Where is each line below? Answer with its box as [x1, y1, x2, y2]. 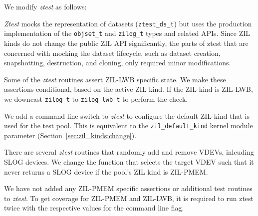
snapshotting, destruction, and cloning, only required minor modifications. [4, 57, 231, 68]
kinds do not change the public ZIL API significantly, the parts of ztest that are [4, 37, 249, 48]
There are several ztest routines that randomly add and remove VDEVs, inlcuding [4, 147, 254, 157]
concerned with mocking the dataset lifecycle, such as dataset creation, [4, 47, 221, 58]
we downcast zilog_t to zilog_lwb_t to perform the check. [4, 93, 188, 104]
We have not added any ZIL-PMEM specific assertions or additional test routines [4, 183, 253, 194]
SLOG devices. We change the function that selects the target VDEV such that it [4, 156, 254, 167]
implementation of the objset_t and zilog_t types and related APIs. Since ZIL [4, 28, 250, 38]
